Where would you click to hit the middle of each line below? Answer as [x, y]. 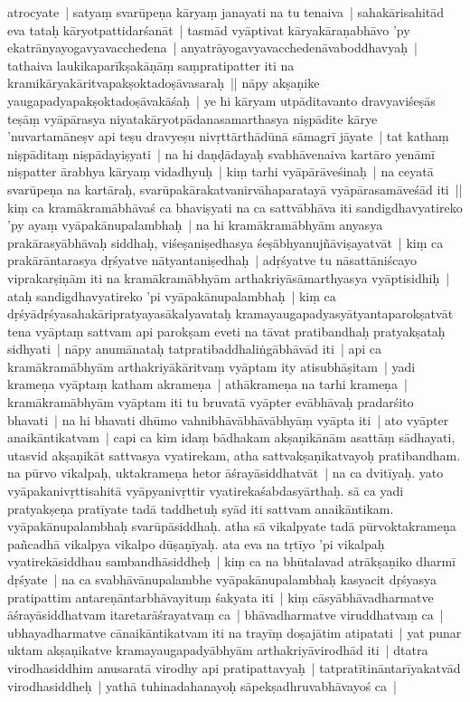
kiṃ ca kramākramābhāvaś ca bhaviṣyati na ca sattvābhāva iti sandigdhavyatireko [235, 207]
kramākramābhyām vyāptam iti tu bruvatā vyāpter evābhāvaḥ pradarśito [211, 402]
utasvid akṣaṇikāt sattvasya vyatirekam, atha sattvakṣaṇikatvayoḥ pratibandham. [234, 455]
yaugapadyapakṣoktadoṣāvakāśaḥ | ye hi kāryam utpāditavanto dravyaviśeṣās [221, 100]
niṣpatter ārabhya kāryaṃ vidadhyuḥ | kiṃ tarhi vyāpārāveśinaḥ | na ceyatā [221, 171]
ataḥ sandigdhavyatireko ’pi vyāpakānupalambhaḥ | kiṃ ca [172, 295]
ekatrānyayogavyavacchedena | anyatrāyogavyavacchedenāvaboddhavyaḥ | [212, 47]
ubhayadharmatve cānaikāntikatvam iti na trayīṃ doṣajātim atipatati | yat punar [235, 632]
